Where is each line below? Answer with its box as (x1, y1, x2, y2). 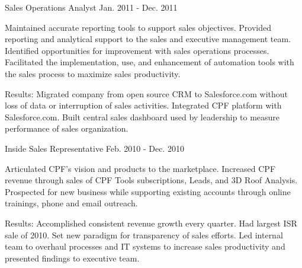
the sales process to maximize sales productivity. (5, 67, 181, 79)
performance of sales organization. (5, 122, 128, 135)
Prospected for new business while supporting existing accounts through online (5, 185, 291, 197)
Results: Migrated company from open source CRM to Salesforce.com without (5, 87, 288, 100)
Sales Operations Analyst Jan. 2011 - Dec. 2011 (5, 1, 178, 13)
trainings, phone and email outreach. (5, 197, 138, 209)
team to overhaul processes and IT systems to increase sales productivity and (5, 240, 285, 253)
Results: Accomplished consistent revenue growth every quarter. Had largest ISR (5, 216, 297, 229)
